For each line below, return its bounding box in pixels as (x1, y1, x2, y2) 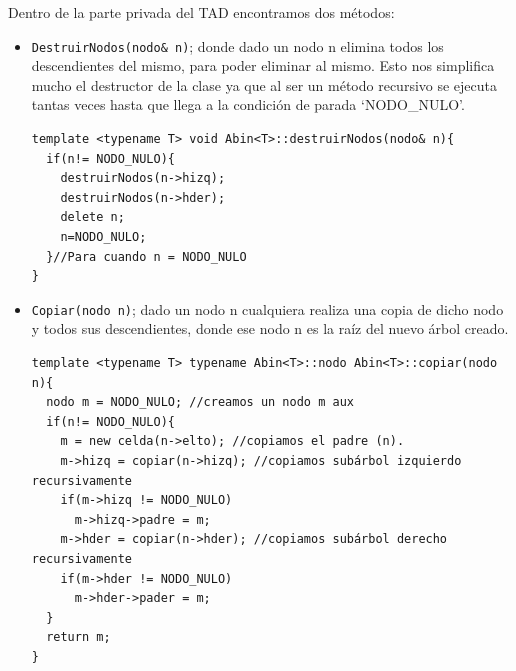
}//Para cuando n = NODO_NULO (46, 249, 247, 264)
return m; (46, 630, 111, 645)
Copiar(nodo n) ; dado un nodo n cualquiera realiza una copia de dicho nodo (31, 298, 504, 319)
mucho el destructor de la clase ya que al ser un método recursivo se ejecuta (31, 74, 498, 95)
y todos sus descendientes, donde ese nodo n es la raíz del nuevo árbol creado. (31, 318, 509, 339)
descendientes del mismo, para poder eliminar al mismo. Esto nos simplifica (31, 55, 495, 76)
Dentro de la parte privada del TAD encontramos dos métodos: (8, 2, 395, 22)
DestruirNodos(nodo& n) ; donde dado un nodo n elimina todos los (31, 35, 444, 56)
